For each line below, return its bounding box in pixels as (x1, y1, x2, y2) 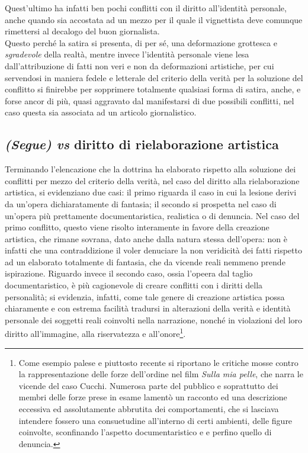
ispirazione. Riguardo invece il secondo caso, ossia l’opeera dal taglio (5, 267, 253, 279)
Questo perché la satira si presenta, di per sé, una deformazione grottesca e (5, 36, 277, 49)
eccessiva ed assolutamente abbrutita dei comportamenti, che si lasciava (18, 403, 279, 415)
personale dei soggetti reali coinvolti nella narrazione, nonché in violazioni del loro (5, 313, 303, 326)
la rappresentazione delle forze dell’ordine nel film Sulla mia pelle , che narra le (18, 368, 303, 380)
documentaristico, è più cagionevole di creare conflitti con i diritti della (5, 279, 263, 291)
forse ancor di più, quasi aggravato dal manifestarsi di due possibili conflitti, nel (5, 94, 294, 107)
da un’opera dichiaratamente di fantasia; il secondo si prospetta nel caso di (5, 197, 277, 210)
